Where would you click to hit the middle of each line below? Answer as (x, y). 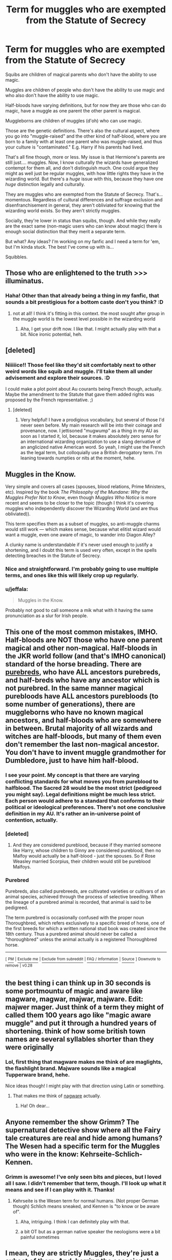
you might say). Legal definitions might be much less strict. (80, 794)
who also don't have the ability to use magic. (52, 95)
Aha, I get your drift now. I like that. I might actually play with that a (90, 329)
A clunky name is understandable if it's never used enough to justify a (79, 545)
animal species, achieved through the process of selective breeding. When (84, 897)
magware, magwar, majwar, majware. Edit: (74, 999)
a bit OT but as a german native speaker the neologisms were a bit (90, 1231)
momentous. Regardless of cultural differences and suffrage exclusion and (84, 199)
